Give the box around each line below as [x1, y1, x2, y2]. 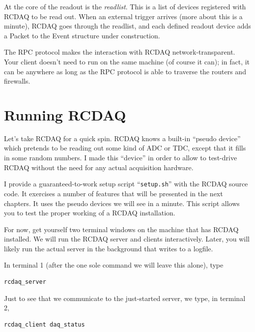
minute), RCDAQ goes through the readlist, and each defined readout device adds [4, 21, 251, 31]
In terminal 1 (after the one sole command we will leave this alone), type [4, 260, 224, 270]
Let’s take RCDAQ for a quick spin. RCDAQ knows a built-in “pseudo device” [4, 133, 241, 143]
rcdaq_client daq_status [4, 321, 85, 328]
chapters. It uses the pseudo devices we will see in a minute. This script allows [4, 198, 240, 208]
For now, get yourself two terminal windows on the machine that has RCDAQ [4, 224, 239, 234]
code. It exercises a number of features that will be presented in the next [4, 188, 223, 198]
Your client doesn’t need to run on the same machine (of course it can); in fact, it [4, 56, 250, 66]
